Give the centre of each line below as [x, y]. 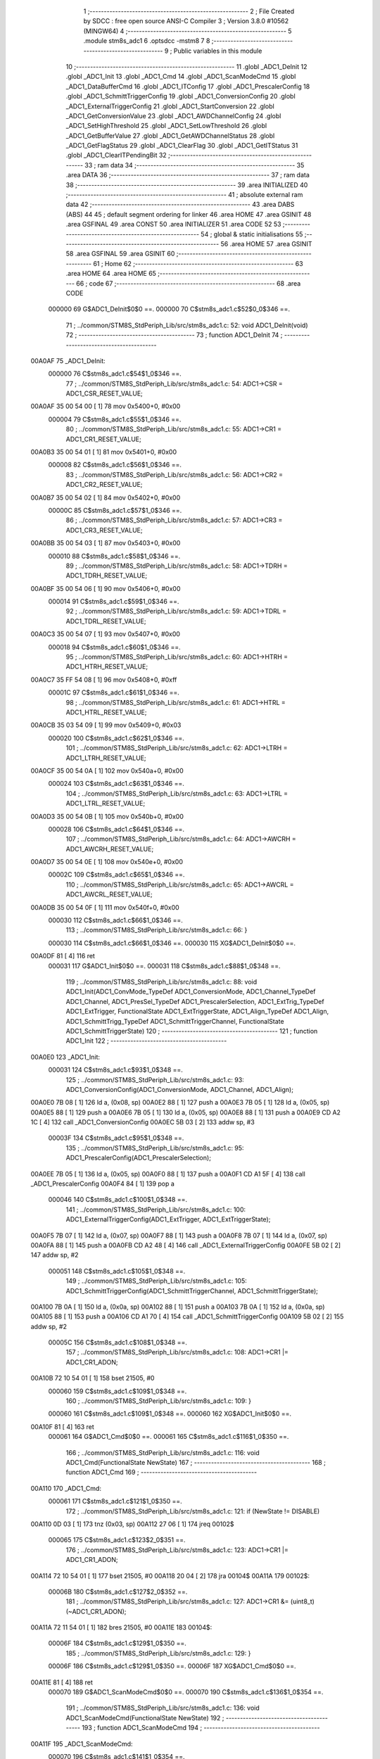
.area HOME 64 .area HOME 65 [111, 274]
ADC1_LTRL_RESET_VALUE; [106, 804]
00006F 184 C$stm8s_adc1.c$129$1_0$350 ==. [117, 1644]
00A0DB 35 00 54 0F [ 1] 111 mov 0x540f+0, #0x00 [105, 907]
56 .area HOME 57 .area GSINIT [266, 243]
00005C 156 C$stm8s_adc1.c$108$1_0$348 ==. [118, 1342]
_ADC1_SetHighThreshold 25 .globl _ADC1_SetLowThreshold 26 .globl [166, 126]
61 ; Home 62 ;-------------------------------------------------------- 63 [198, 263]
